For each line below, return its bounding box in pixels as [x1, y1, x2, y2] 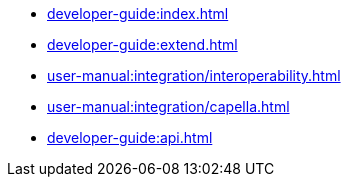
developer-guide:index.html [47, 5, 229, 22]
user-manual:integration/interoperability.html [47, 67, 341, 84]
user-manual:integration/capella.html [47, 98, 290, 115]
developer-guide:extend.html [47, 36, 238, 53]
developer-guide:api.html [47, 129, 213, 146]
